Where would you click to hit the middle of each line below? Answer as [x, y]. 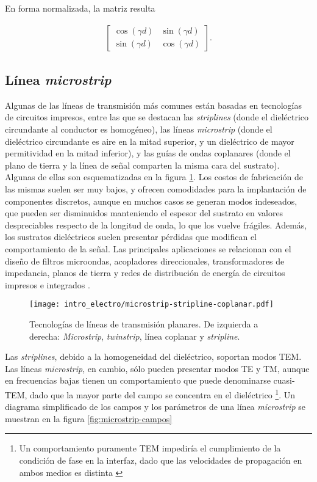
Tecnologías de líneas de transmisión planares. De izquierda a [144, 323]
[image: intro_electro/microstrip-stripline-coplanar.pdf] [151, 305]
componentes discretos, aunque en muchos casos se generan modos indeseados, [151, 201]
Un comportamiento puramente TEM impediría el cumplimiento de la [150, 448]
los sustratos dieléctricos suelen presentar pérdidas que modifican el [131, 237]
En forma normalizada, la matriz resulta [80, 8]
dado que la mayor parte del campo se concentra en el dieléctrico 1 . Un [163, 393]
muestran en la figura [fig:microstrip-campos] [89, 418]
